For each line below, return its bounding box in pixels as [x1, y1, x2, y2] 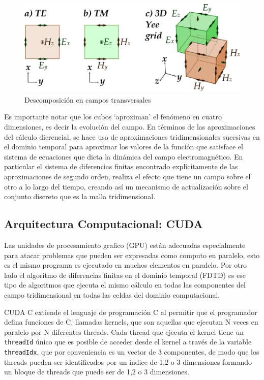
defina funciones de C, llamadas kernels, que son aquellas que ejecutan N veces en [4, 316, 258, 327]
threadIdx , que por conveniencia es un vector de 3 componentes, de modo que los [4, 346, 259, 357]
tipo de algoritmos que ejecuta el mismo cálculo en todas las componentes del [4, 279, 246, 290]
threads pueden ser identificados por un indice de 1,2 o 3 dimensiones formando [4, 356, 252, 367]
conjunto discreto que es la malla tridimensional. [4, 191, 156, 202]
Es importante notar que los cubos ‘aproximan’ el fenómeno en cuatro [4, 111, 222, 122]
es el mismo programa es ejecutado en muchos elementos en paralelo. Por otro [4, 260, 247, 270]
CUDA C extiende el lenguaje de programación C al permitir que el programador [4, 306, 257, 317]
